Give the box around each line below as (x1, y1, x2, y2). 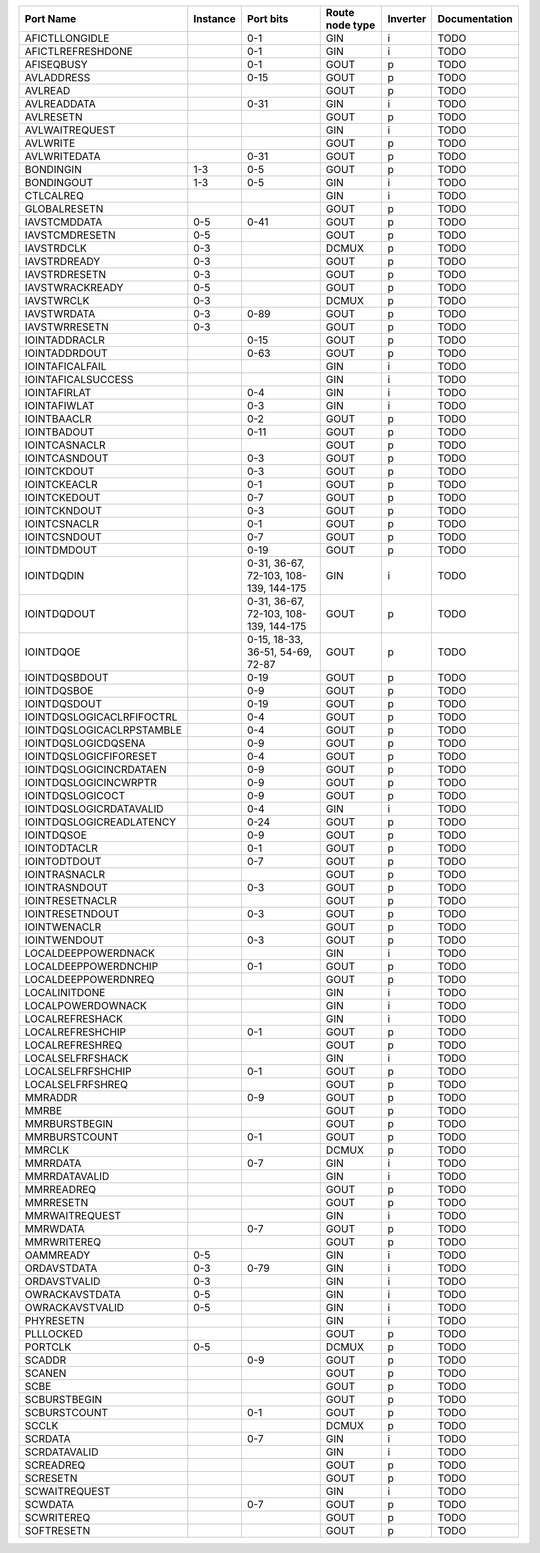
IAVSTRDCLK (24, 241, 87, 255)
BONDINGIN (24, 163, 82, 176)
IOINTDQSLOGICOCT (24, 789, 125, 802)
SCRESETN (24, 1471, 78, 1485)
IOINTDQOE (24, 645, 81, 659)
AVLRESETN (24, 110, 83, 124)
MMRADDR (24, 1091, 78, 1104)
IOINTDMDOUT (24, 543, 97, 557)
